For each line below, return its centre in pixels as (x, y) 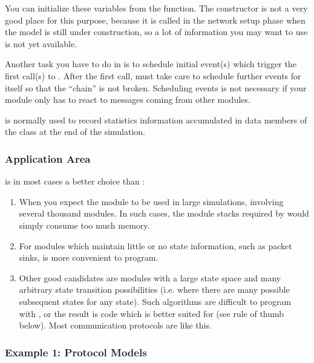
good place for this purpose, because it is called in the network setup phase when (155, 20)
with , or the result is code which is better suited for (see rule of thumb (152, 313)
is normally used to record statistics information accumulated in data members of (156, 119)
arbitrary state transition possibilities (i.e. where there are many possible (154, 289)
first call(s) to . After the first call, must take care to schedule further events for (153, 75)
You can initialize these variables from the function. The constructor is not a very (156, 8)
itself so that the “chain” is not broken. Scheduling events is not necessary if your (156, 87)
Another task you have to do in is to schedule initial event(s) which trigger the (151, 64)
